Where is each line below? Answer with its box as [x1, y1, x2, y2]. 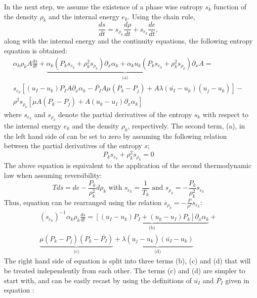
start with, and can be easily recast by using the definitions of [4, 275, 192, 285]
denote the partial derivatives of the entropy [58, 109, 192, 119]
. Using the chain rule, [128, 11, 195, 21]
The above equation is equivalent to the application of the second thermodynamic [4, 160, 252, 170]
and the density [72, 120, 119, 130]
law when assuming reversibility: [4, 170, 102, 180]
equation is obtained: [4, 45, 68, 56]
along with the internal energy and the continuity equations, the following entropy [4, 36, 253, 46]
